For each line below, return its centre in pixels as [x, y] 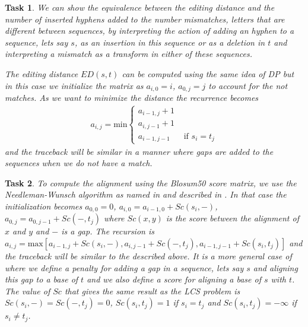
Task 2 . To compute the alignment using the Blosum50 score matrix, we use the [151, 182]
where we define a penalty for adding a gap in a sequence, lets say [124, 267]
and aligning [275, 267]
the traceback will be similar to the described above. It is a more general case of [148, 256]
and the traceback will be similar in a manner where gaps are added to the [139, 151]
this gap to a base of [42, 279]
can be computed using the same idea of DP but [208, 73]
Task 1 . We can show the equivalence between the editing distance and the [140, 7]
